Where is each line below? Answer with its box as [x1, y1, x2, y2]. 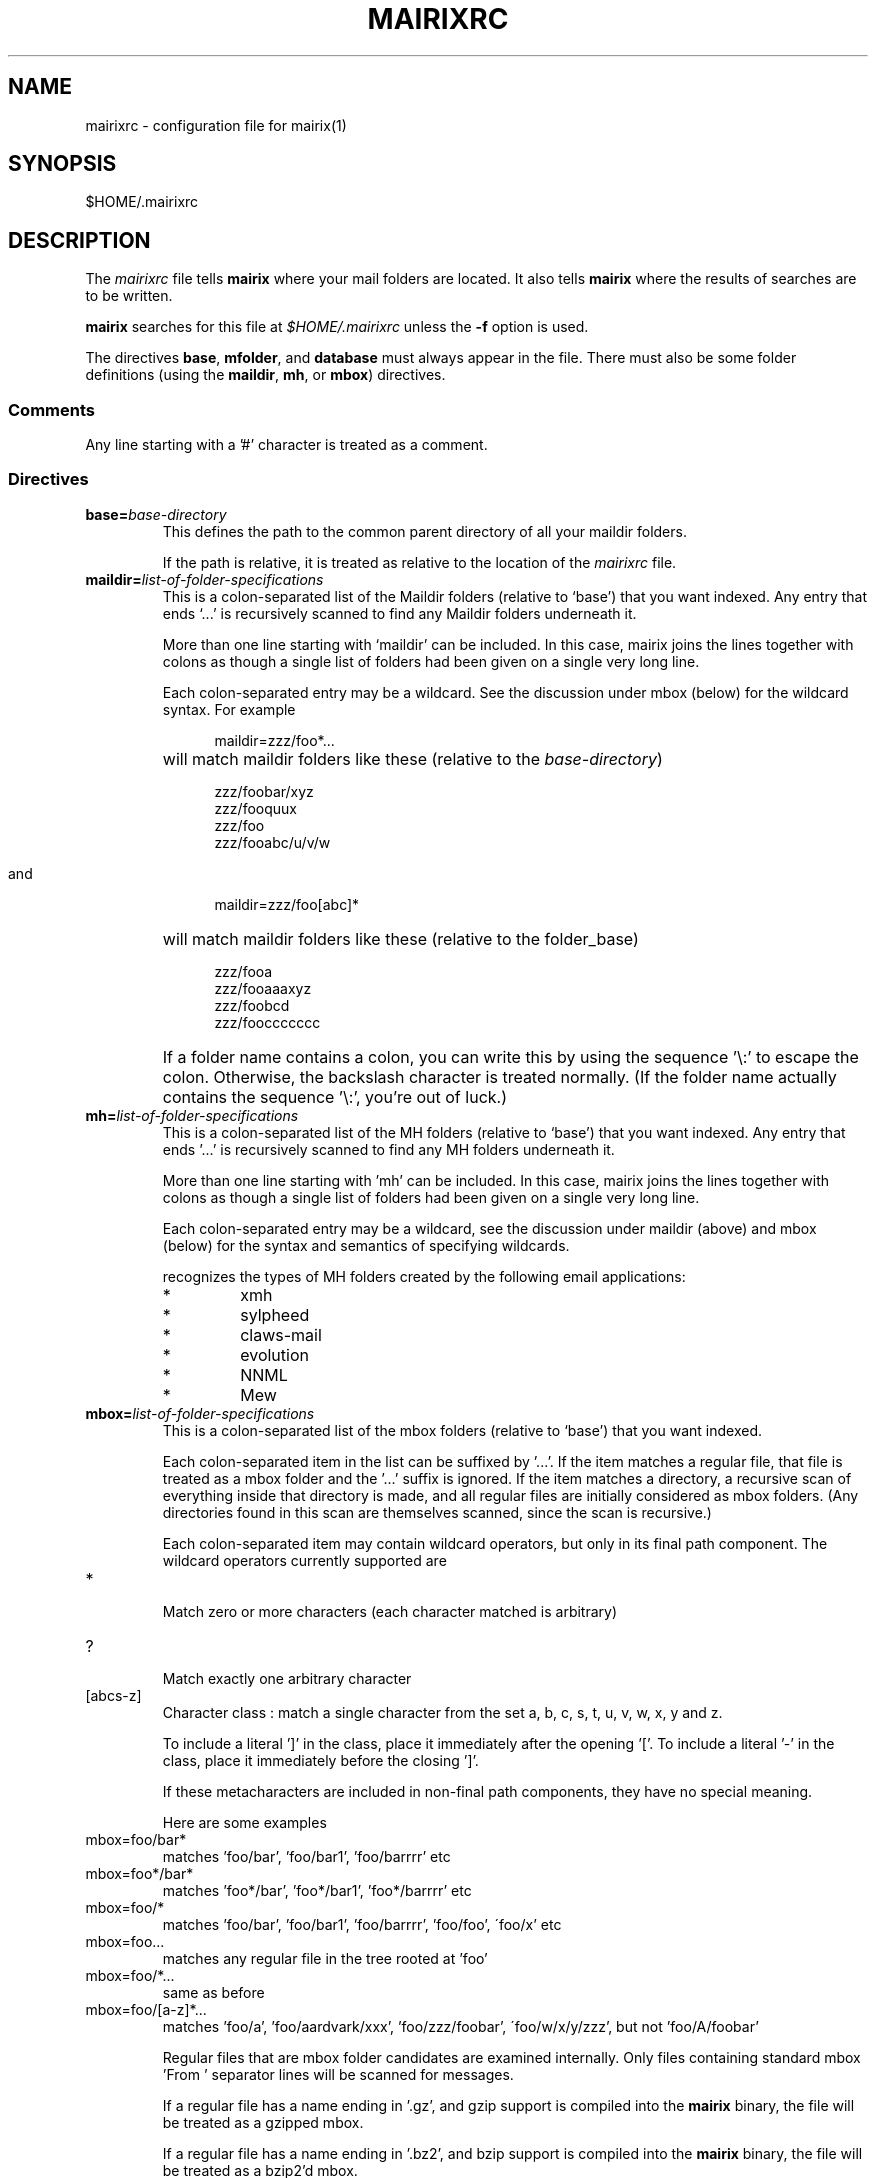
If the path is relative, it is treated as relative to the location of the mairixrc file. [162, 553, 677, 571]
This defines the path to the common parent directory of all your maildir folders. [162, 522, 687, 540]
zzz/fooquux [214, 799, 297, 817]
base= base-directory [85, 505, 227, 523]
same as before [162, 1983, 265, 2001]
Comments [8, 399, 95, 420]
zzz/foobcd [214, 996, 290, 1014]
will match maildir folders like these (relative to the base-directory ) [162, 748, 663, 769]
